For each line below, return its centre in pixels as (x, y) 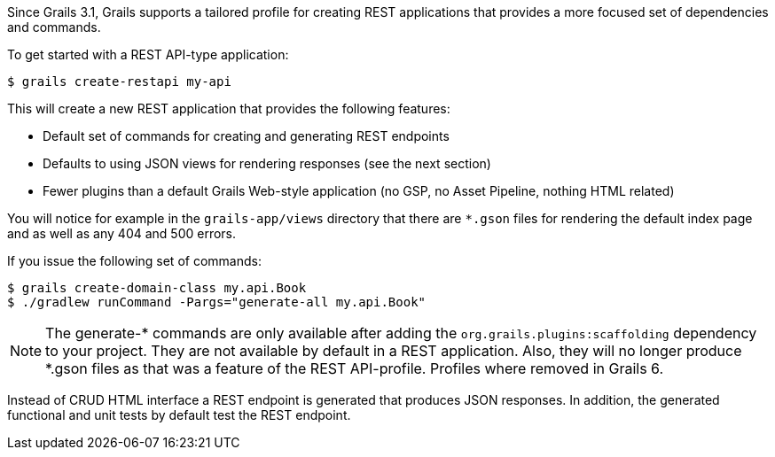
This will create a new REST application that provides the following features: (229, 108)
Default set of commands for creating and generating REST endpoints (246, 136)
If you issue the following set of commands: (134, 261)
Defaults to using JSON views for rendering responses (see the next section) (267, 163)
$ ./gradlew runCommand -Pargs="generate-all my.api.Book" (217, 302)
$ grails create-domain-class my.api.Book (157, 288)
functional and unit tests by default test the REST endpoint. (179, 415)
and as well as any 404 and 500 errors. (122, 233)
